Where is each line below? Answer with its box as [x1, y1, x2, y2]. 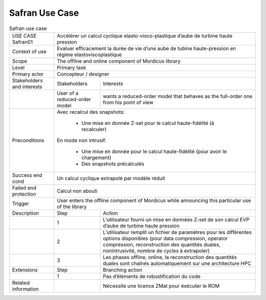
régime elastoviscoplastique [57, 51, 122, 58]
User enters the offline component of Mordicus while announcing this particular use [57, 197, 251, 204]
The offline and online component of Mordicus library [57, 57, 181, 64]
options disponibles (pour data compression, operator [102, 235, 228, 242]
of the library [57, 203, 87, 210]
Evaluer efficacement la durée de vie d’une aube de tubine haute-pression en [57, 45, 236, 52]
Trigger [12, 200, 30, 207]
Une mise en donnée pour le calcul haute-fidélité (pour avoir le [81, 148, 227, 155]
